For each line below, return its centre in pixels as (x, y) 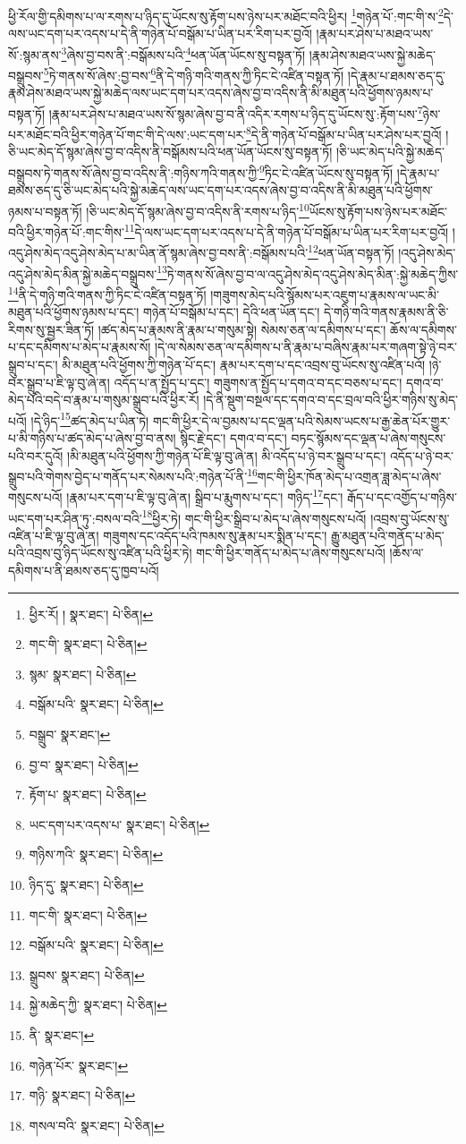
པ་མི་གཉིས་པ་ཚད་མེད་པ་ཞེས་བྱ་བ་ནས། (92, 437)
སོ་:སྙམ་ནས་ (35, 54)
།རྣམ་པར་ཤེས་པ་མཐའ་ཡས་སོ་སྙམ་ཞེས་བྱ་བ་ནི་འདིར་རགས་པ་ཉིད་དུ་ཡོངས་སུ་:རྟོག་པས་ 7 (236, 112)
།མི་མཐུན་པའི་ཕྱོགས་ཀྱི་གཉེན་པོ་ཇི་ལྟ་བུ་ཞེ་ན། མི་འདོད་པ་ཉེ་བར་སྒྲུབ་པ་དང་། (227, 455)
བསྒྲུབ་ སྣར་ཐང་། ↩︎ (70, 734)
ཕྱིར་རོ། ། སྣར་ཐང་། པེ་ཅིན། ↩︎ (91, 614)
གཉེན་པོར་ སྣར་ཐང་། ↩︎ (79, 1065)
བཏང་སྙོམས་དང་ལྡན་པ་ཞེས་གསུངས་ (369, 437)
